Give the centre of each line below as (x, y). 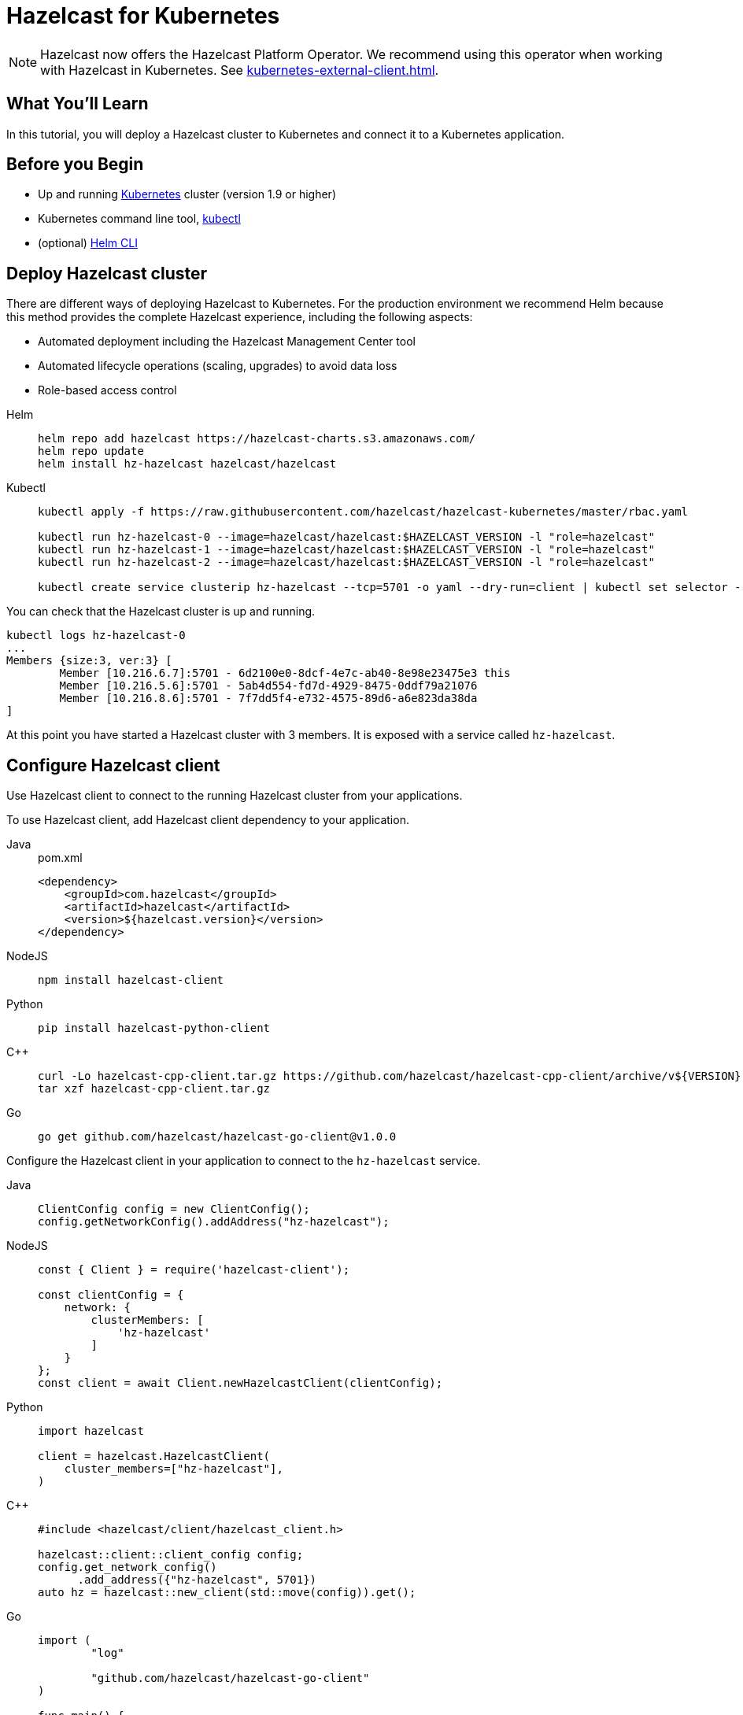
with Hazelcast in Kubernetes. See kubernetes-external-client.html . (240, 70)
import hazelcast (91, 1431)
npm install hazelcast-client (131, 980)
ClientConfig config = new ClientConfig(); (174, 1209)
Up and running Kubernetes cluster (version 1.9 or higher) (187, 194)
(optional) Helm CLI (88, 243)
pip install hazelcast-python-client (154, 1028)
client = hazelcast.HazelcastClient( (154, 1456)
